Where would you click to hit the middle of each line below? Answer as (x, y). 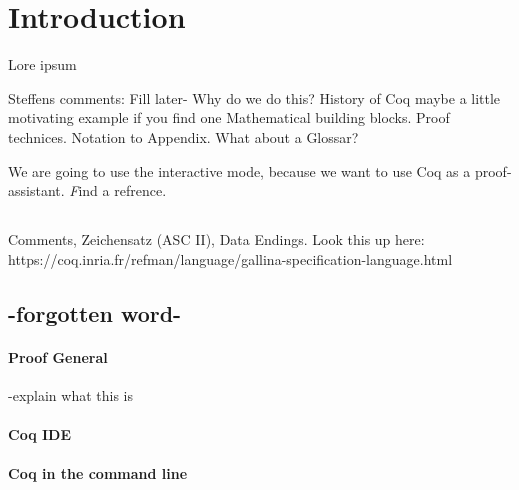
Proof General (58, 356)
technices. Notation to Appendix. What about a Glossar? (183, 136)
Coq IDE (40, 434)
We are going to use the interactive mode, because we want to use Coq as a (239, 170)
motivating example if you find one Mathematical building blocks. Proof (229, 117)
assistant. (36, 190)
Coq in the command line (98, 473)
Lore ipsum (42, 64)
